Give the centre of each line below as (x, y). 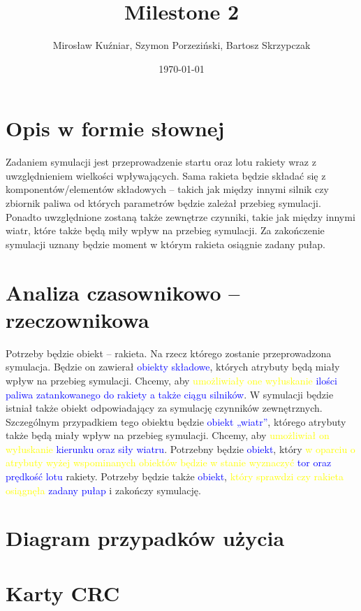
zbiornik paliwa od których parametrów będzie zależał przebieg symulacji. (163, 203)
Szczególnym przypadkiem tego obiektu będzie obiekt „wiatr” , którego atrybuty (176, 421)
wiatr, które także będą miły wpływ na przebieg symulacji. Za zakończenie (165, 230)
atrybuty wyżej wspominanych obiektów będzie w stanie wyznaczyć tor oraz (169, 462)
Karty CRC (63, 592)
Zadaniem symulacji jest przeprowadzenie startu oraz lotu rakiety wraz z (161, 162)
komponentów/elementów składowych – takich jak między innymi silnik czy (167, 189)
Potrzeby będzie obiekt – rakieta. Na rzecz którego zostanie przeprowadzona (169, 353)
